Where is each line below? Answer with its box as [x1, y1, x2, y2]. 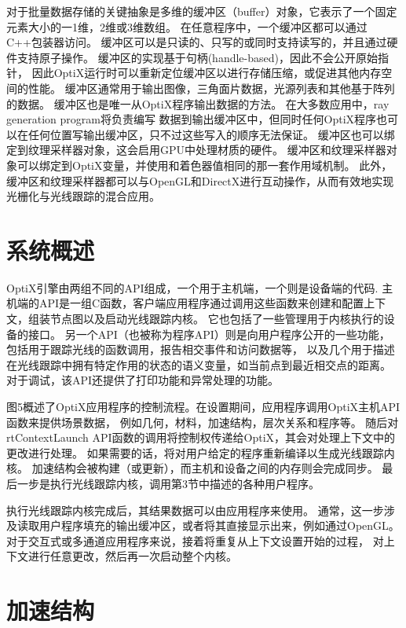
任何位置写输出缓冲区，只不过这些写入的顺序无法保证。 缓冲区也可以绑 [27, 126, 395, 142]
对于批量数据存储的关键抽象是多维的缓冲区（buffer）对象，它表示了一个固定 [6, 3, 397, 19]
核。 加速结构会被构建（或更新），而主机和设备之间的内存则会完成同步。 [6, 460, 379, 476]
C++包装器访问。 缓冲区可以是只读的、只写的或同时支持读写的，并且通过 [6, 34, 387, 50]
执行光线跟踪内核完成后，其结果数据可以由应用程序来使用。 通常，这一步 [6, 501, 384, 518]
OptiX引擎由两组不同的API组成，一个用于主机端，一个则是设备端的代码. [6, 279, 379, 296]
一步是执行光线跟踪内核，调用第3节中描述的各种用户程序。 [16, 475, 320, 491]
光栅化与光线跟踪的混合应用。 [6, 188, 160, 204]
